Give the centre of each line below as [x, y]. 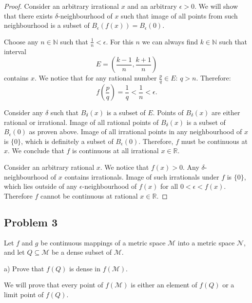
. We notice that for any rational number [96, 78]
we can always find [170, 41]
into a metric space [206, 242]
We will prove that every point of [54, 285]
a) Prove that [24, 268]
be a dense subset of [82, 252]
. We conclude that [36, 151]
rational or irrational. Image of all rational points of [81, 122]
